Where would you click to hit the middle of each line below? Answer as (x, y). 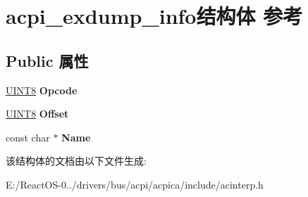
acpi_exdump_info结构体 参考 (154, 16)
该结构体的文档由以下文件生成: (76, 161)
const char (28, 137)
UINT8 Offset (37, 114)
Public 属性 (47, 60)
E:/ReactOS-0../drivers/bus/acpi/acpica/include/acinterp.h (135, 184)
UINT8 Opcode (42, 90)
